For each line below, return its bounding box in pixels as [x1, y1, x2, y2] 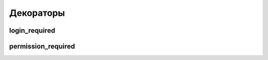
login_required [9, 26, 56, 35]
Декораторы [9, 7, 66, 18]
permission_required [9, 42, 75, 51]
